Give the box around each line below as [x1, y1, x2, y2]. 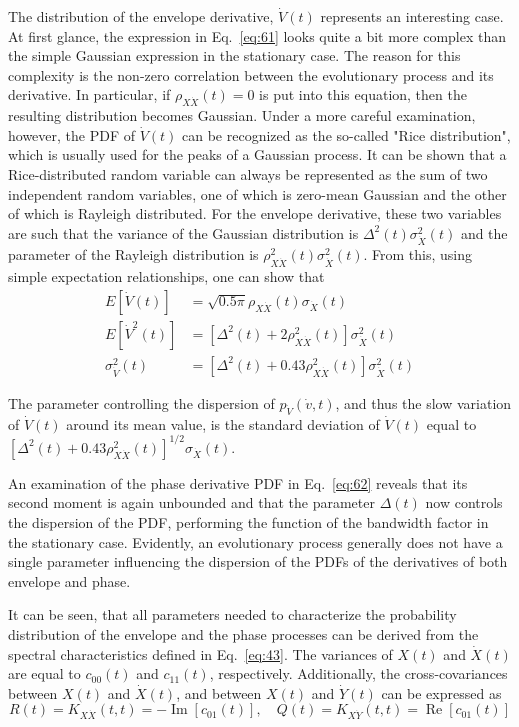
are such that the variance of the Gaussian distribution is [8, 222, 359, 243]
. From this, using [363, 244, 472, 265]
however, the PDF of [8, 124, 136, 145]
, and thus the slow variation [335, 392, 512, 413]
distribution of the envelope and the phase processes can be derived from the [8, 623, 479, 644]
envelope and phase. [8, 570, 131, 591]
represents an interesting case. [320, 6, 504, 26]
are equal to [8, 663, 81, 684]
